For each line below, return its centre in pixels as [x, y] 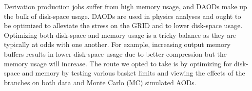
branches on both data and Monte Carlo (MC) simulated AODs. [100, 82]
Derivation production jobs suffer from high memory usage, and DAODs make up [126, 6]
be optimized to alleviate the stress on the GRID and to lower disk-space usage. [123, 25]
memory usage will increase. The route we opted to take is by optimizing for [118, 63]
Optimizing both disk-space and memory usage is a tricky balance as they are [120, 35]
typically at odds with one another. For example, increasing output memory [117, 44]
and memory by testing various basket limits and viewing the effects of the [134, 73]
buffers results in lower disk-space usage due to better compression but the [115, 53]
